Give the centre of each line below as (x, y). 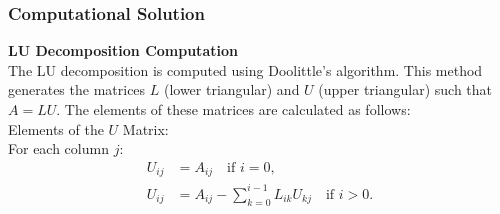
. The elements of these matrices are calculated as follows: (233, 109)
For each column (58, 148)
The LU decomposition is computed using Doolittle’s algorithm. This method (245, 69)
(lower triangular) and (231, 89)
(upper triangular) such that (405, 89)
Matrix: (145, 128)
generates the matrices (77, 89)
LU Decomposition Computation (123, 50)
